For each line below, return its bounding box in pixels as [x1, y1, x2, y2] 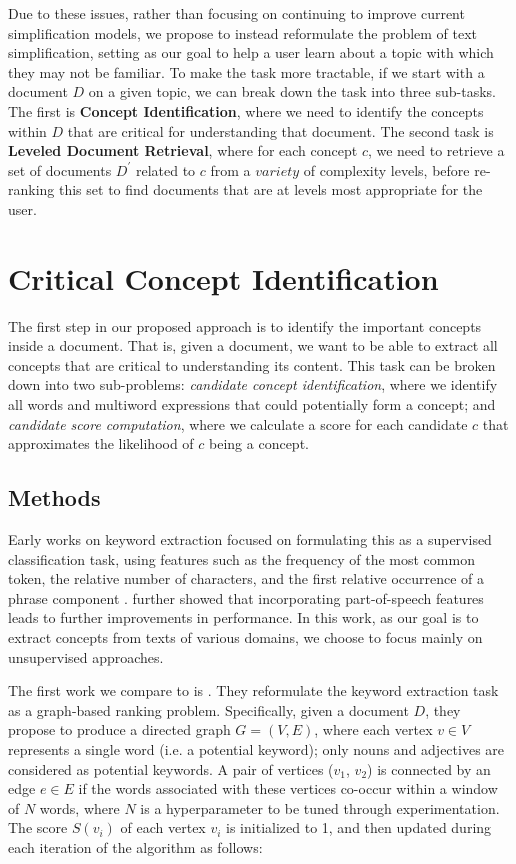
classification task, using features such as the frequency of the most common [8, 548, 475, 569]
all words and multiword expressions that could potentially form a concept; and [8, 394, 496, 415]
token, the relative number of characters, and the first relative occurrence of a [8, 568, 485, 589]
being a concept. [209, 433, 309, 454]
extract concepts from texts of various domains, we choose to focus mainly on [8, 626, 483, 647]
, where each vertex [314, 719, 433, 740]
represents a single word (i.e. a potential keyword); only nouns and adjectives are [8, 738, 505, 759]
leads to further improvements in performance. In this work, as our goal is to [8, 607, 479, 628]
